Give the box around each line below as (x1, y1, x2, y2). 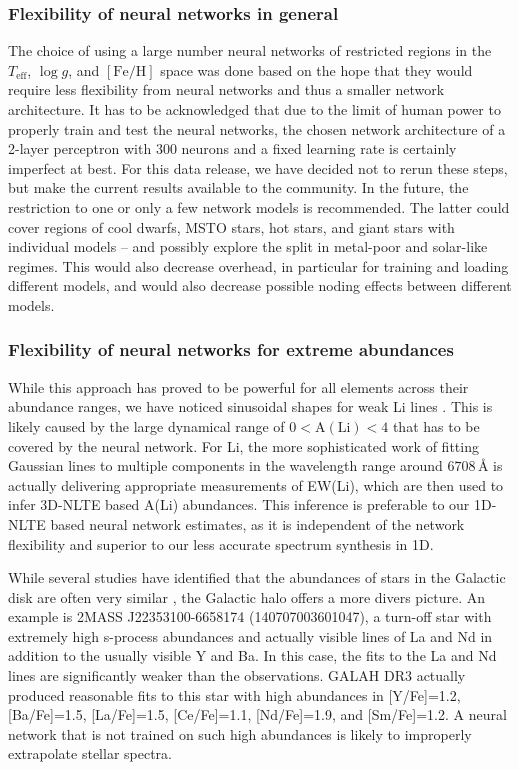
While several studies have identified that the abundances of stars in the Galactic (8, 567, 506, 588)
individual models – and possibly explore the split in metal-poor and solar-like (8, 236, 488, 257)
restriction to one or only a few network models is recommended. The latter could (8, 196, 510, 217)
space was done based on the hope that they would (160, 59, 473, 80)
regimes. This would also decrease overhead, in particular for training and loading (8, 255, 509, 276)
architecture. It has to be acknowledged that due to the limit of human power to (8, 99, 501, 119)
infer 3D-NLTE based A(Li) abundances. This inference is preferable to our (8, 494, 470, 515)
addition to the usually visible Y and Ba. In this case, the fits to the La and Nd (8, 645, 497, 666)
